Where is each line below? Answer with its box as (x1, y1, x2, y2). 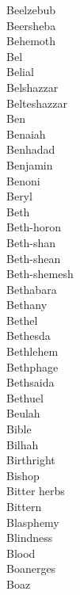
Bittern (6, 498, 42, 514)
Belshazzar (6, 78, 59, 95)
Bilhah (6, 436, 39, 452)
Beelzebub (6, 2, 56, 17)
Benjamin (6, 156, 53, 173)
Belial (6, 63, 34, 80)
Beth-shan (6, 234, 56, 250)
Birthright (6, 452, 55, 468)
